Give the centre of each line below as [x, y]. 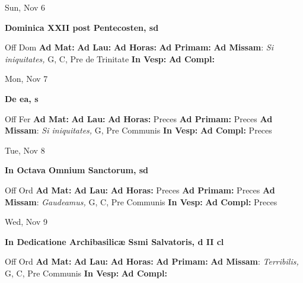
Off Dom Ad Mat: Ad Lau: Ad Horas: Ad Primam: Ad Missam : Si [139, 47]
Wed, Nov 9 [26, 222]
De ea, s [22, 98]
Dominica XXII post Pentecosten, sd [82, 27]
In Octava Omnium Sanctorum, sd [77, 170]
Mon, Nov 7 [26, 79]
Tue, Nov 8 [25, 150]
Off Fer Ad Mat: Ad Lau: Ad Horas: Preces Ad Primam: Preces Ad [139, 118]
